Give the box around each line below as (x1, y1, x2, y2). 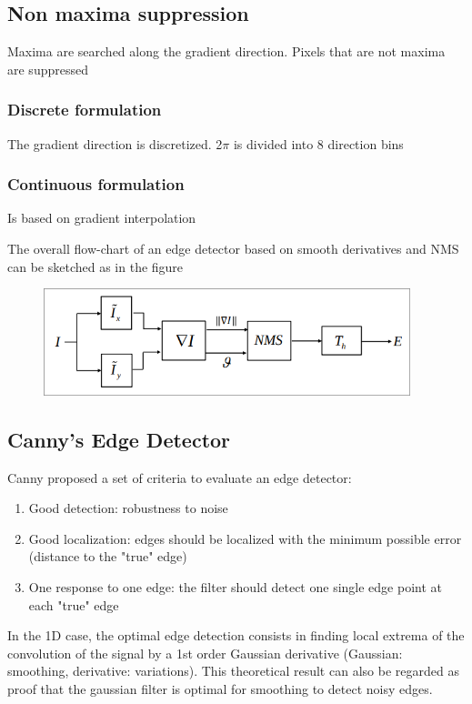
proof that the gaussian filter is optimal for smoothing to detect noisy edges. (7, 679, 433, 698)
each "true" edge (28, 595, 119, 614)
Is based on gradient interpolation (7, 208, 196, 227)
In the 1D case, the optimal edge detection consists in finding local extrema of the (7, 626, 465, 645)
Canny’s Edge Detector (7, 425, 231, 453)
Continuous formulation (7, 173, 185, 196)
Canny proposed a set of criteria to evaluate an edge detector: (7, 468, 352, 487)
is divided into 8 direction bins (233, 134, 404, 153)
